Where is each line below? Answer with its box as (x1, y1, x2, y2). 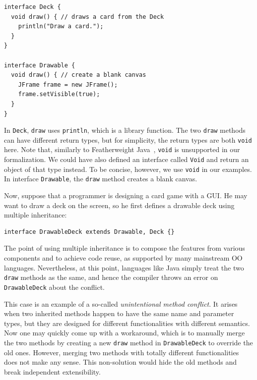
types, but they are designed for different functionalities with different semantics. (4, 318, 250, 328)
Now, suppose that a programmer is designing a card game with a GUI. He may (4, 190, 248, 201)
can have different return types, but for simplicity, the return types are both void (4, 134, 252, 145)
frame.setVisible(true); (18, 91, 100, 98)
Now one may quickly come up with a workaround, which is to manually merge (4, 327, 245, 338)
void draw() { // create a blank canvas (11, 71, 146, 79)
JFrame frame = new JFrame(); (18, 81, 118, 88)
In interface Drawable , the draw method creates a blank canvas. (4, 173, 197, 184)
